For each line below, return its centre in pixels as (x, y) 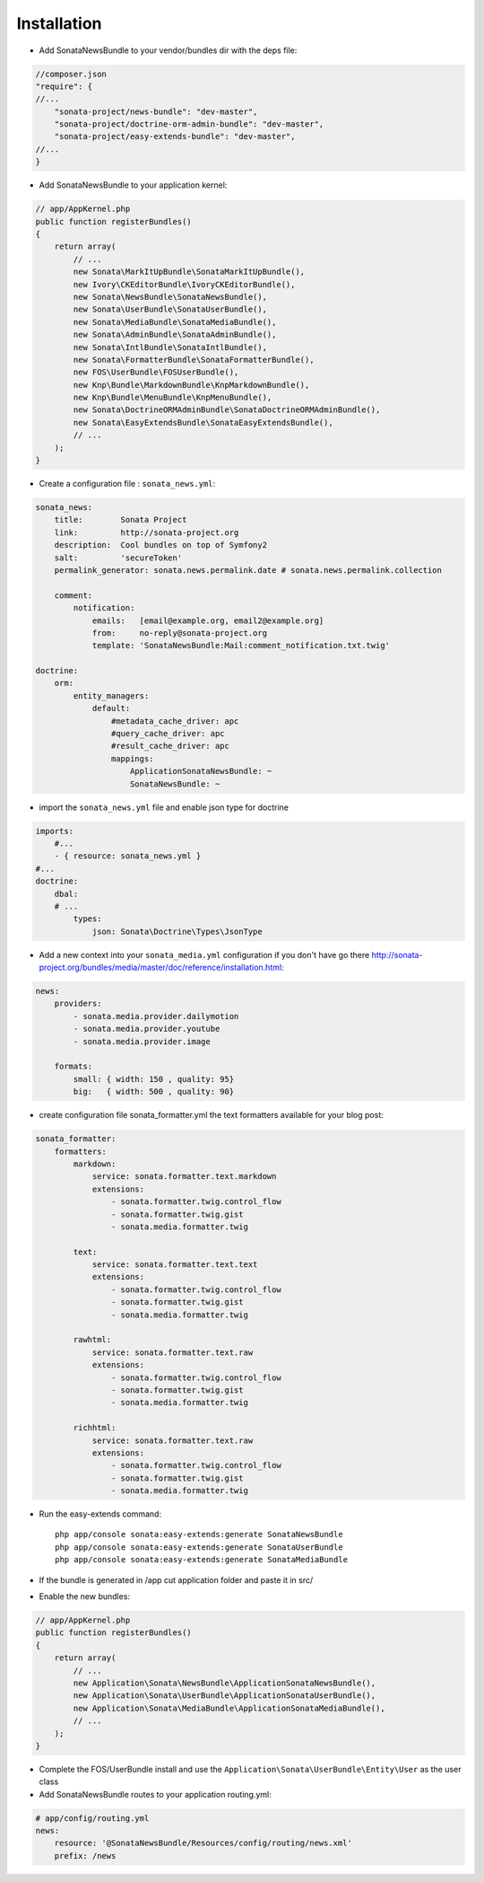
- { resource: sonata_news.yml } (128, 856)
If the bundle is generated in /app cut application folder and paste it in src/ (176, 1579)
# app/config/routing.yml (92, 1818)
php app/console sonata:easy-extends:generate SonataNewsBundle (199, 1535)
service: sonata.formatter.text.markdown (184, 1177)
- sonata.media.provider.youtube (147, 1029)
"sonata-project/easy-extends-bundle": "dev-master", (175, 136)
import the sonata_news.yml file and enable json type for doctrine (164, 807)
